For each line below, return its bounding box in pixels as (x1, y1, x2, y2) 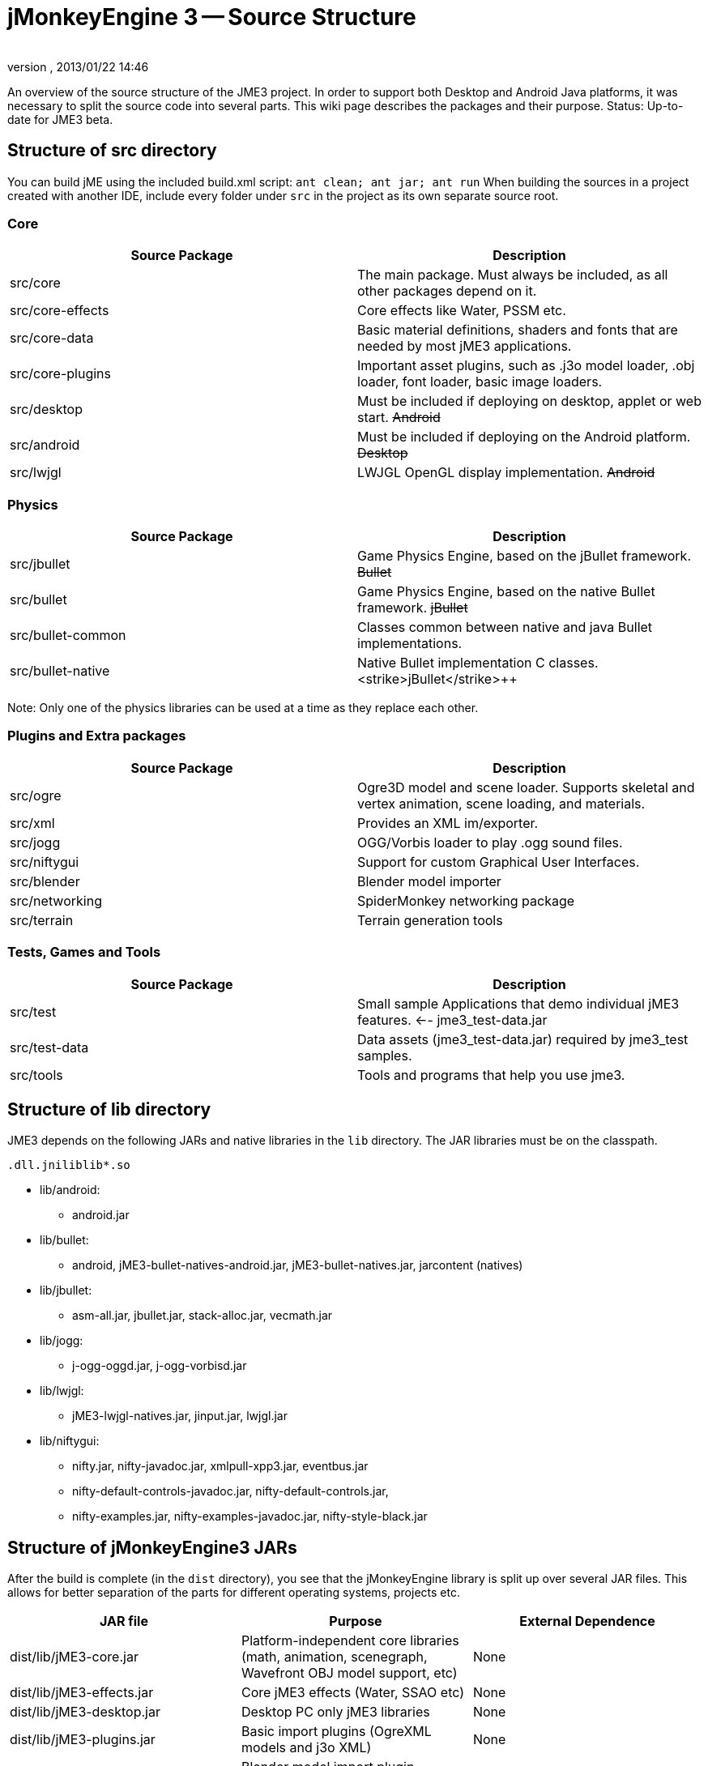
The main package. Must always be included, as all (357, 267, 668, 284)
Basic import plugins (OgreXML (241, 1723, 432, 1740)
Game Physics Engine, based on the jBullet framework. (357, 548, 691, 565)
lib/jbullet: (40, 1283, 92, 1298)
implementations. (357, 635, 463, 652)
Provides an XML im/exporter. (357, 814, 539, 831)
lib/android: (40, 1183, 100, 1197)
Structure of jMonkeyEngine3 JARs (7, 1537, 297, 1558)
